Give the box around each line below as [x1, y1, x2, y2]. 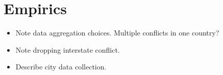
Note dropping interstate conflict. [15, 44, 120, 55]
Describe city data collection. [15, 61, 107, 72]
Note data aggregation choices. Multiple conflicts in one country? [15, 27, 219, 38]
